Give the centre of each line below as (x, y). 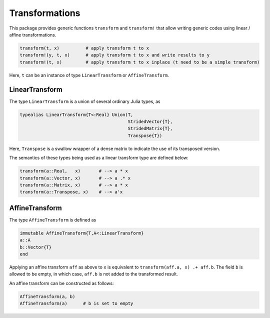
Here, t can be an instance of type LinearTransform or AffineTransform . (89, 75)
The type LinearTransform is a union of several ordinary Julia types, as (85, 101)
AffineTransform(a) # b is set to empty (76, 303)
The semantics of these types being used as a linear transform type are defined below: (99, 158)
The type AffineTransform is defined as (53, 219)
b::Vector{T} (36, 247)
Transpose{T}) (145, 135)
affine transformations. (33, 34)
